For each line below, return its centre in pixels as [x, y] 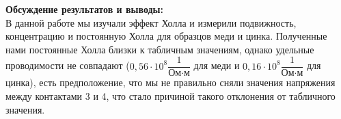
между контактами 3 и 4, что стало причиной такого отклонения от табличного [170, 96]
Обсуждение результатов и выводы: [85, 9]
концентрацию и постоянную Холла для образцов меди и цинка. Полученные [166, 36]
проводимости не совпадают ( [68, 65]
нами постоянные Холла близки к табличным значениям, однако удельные [160, 49]
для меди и [217, 65]
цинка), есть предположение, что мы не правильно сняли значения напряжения [170, 82]
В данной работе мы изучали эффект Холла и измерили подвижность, [151, 22]
